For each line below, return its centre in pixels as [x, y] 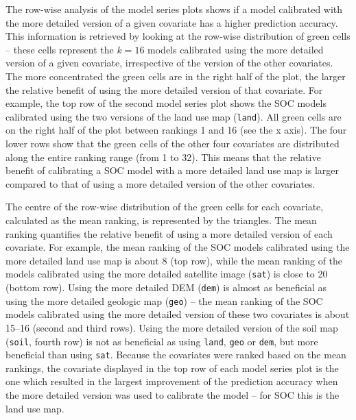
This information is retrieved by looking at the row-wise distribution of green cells [178, 36]
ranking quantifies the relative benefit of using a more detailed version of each [169, 233]
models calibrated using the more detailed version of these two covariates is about [178, 314]
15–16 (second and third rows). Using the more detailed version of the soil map [172, 327]
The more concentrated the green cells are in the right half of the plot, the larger [176, 76]
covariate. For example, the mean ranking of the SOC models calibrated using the [178, 247]
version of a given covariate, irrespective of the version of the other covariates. [169, 63]
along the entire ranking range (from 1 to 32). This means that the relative [163, 157]
